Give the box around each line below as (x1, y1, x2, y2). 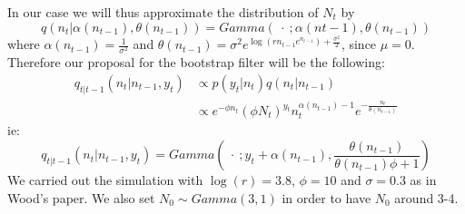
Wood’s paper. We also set (7, 188, 155, 207)
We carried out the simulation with (7, 170, 203, 190)
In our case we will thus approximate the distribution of (7, 3, 319, 21)
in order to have (282, 188, 371, 207)
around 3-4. (394, 188, 459, 207)
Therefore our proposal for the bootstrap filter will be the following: (7, 53, 385, 72)
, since (341, 34, 377, 53)
